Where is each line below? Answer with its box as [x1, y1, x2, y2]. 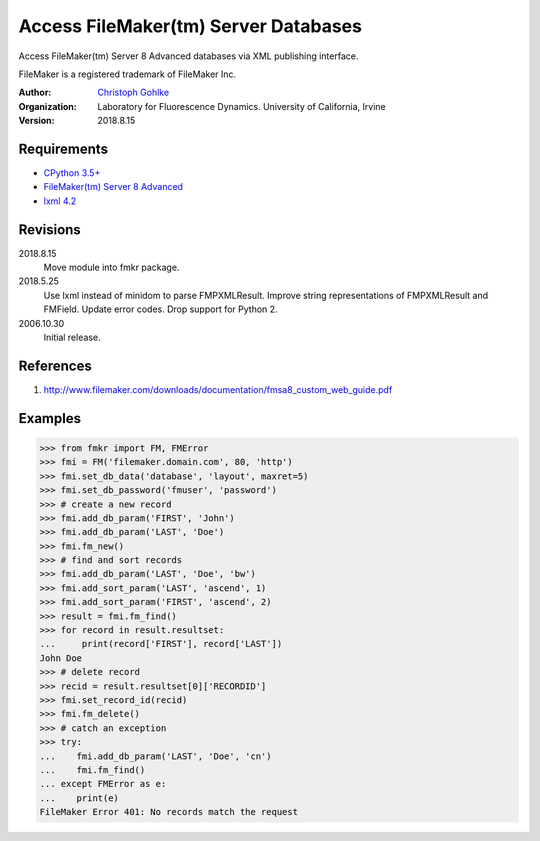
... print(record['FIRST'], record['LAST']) [39, 638, 283, 650]
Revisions [18, 221, 82, 238]
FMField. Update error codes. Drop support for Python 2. [43, 303, 279, 315]
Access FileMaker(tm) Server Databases [18, 15, 362, 37]
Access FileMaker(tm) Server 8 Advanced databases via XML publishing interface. [18, 50, 359, 62]
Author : [18, 86, 52, 99]
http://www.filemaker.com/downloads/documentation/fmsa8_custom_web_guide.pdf [43, 383, 393, 395]
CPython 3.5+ [43, 167, 101, 179]
